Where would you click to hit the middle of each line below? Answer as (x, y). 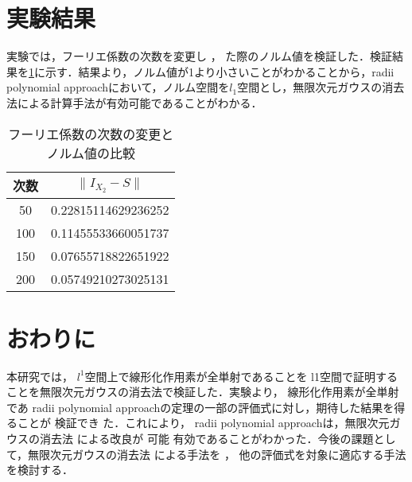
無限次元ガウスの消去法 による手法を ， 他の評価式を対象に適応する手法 (217, 454)
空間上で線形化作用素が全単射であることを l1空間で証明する (241, 376)
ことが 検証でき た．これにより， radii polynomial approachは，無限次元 (203, 423)
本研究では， (40, 376)
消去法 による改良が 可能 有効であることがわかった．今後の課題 (206, 438)
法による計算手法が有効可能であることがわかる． (134, 102)
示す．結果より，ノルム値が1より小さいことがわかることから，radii (220, 71)
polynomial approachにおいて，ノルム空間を (118, 87)
